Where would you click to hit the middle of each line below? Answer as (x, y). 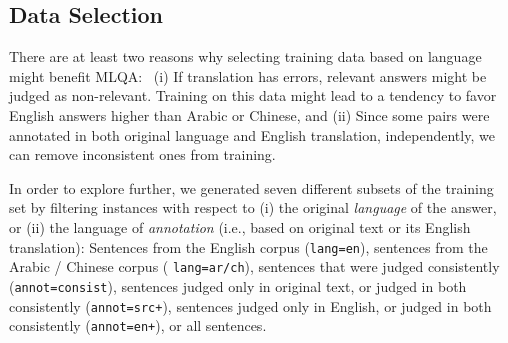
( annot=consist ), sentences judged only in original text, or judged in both (238, 285)
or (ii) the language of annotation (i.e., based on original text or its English (240, 226)
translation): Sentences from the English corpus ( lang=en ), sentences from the (248, 246)
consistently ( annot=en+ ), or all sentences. (138, 325)
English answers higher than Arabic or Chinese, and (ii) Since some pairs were (249, 114)
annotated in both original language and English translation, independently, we (252, 134)
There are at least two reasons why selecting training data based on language (245, 56)
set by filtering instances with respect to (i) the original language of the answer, (253, 207)
